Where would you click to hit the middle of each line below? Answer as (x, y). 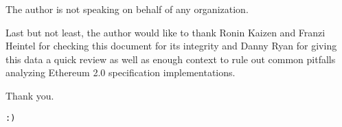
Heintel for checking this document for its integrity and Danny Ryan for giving (171, 46)
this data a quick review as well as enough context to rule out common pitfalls (171, 59)
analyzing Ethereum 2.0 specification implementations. (121, 72)
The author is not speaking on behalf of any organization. (127, 9)
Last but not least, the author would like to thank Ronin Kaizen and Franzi (166, 32)
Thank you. (30, 95)
